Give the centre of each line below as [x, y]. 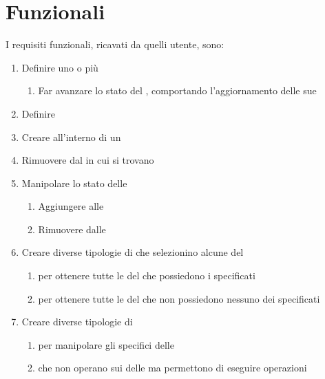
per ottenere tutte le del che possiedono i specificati [147, 275]
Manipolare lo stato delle [74, 183]
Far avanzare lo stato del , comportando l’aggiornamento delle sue [177, 90]
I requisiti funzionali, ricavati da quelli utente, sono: [115, 44]
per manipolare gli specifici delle [106, 344]
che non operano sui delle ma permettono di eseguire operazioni [172, 368]
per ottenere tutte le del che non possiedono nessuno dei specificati [179, 298]
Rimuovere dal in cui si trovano [88, 160]
